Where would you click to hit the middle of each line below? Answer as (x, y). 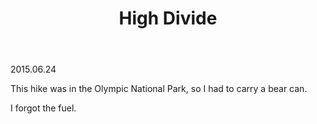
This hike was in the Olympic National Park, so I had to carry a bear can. (159, 89)
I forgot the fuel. (43, 108)
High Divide (168, 18)
